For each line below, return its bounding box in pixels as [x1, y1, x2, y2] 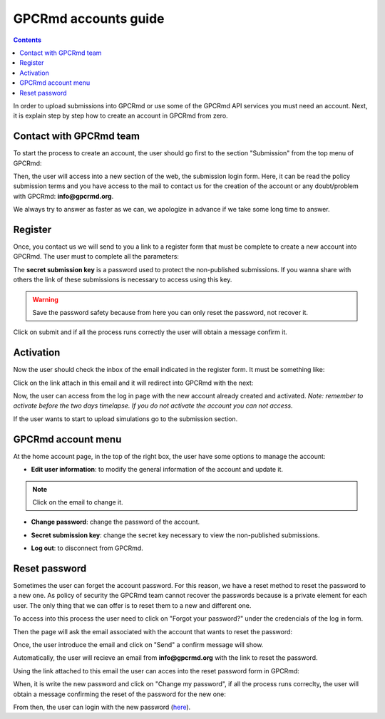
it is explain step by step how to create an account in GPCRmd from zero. [13, 111, 228, 120]
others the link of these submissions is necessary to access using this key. [13, 275, 232, 284]
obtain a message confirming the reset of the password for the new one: [13, 690, 226, 698]
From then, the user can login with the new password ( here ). [13, 703, 191, 711]
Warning [32, 295, 58, 304]
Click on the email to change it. [32, 497, 124, 506]
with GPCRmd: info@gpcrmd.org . [13, 192, 114, 200]
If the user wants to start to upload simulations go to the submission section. [13, 414, 238, 423]
